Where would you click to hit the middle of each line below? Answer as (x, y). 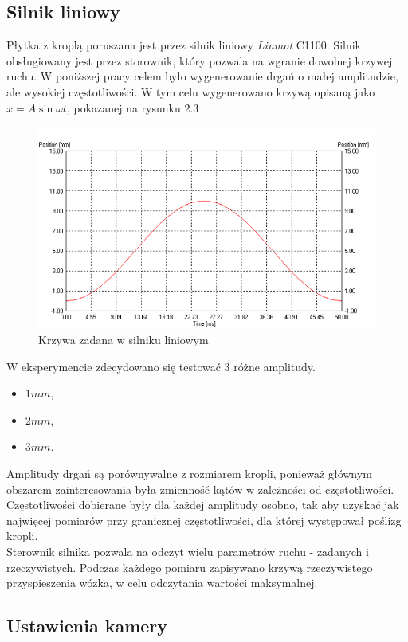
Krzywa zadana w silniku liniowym (124, 339)
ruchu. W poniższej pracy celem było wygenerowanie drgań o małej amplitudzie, (202, 76)
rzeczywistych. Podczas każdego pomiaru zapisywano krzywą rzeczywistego (190, 567)
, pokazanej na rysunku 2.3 (133, 107)
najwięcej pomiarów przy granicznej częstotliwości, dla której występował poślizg (204, 520)
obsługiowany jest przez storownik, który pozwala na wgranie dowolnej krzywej (200, 60)
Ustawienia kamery (87, 626)
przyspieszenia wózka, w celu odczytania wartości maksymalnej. (162, 583)
